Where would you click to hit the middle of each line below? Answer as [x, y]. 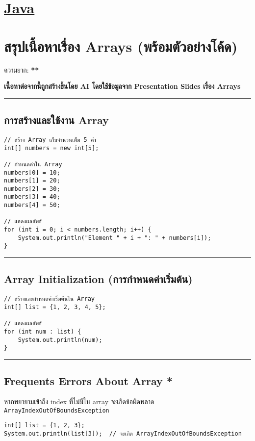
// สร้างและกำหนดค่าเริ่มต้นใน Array [49, 299]
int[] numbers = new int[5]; [51, 148]
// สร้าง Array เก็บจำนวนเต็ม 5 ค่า [50, 140]
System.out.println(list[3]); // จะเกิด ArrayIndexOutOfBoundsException [123, 433]
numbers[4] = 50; [32, 205]
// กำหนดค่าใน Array [33, 164]
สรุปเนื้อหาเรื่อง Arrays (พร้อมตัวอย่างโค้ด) [121, 46]
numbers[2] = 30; [32, 189]
